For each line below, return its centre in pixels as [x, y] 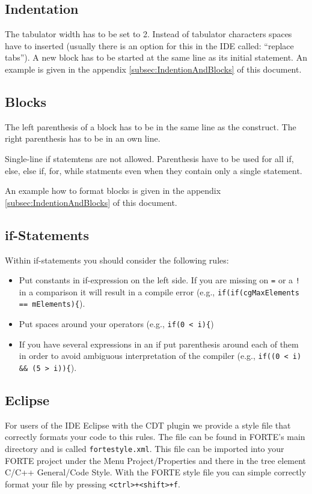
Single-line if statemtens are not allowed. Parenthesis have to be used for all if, [149, 158]
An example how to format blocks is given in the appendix [113, 191]
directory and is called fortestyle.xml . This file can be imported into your [145, 449]
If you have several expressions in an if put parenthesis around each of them [159, 344]
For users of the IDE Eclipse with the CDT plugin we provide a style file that [148, 425]
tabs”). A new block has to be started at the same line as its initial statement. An [156, 57]
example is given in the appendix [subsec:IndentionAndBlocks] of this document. [153, 69]
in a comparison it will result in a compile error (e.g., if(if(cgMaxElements [159, 291]
